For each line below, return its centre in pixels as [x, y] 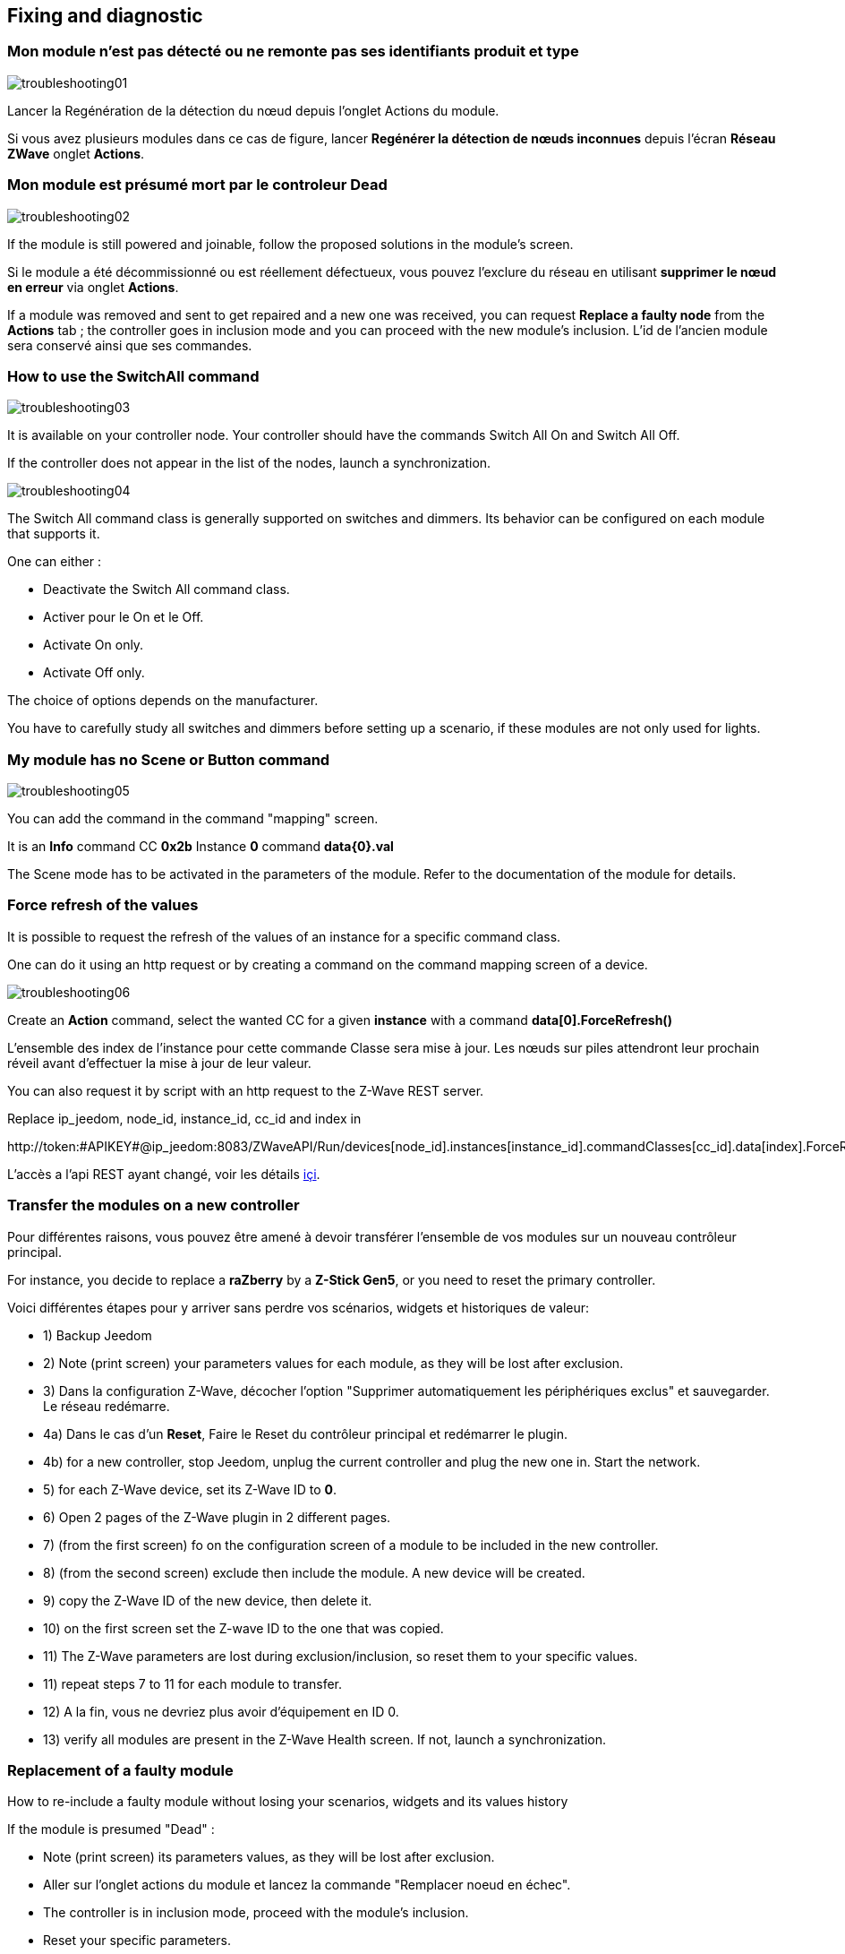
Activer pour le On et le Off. [124, 617]
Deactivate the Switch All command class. [166, 590]
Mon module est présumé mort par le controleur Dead [197, 185]
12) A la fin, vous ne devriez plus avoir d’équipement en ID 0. [221, 1711]
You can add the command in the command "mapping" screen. [193, 819]
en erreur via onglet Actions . [93, 287]
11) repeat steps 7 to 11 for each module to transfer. [192, 1683]
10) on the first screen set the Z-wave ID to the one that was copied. [243, 1628]
